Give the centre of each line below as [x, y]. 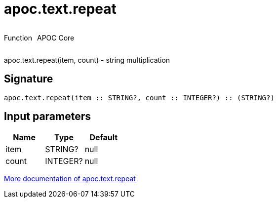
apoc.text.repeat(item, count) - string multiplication [87, 60]
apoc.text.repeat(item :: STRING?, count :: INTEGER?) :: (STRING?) [139, 98]
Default [104, 138]
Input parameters [48, 117]
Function [18, 38]
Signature [29, 79]
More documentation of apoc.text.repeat [70, 179]
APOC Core [56, 38]
